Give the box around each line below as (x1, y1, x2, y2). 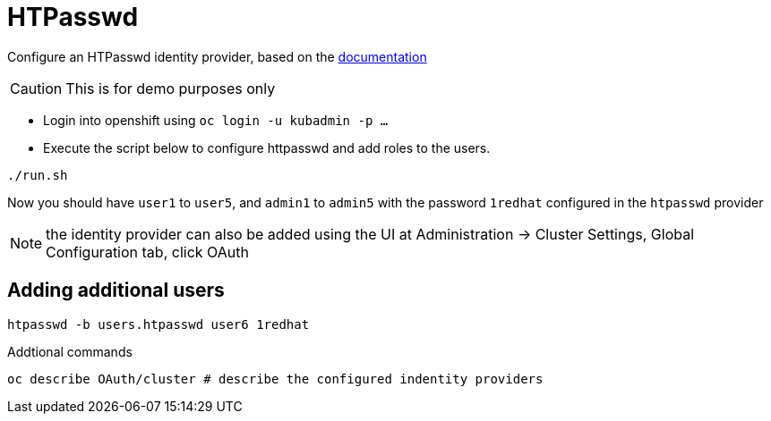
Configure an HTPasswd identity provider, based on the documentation (7, 48, 427, 64)
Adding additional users (7, 279, 225, 302)
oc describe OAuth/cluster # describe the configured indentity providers (7, 371, 544, 386)
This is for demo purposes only (65, 79, 276, 97)
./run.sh (7, 167, 68, 182)
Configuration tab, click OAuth (46, 242, 249, 261)
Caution (10, 79, 63, 97)
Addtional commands (7, 343, 133, 359)
